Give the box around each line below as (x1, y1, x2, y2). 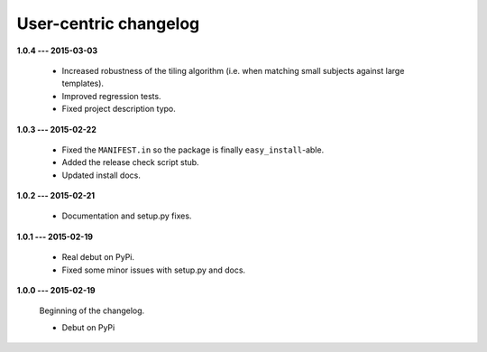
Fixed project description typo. (61, 104, 176, 115)
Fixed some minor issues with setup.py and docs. (61, 264, 246, 275)
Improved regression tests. (61, 90, 161, 101)
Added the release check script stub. (61, 157, 199, 168)
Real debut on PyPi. (61, 252, 135, 263)
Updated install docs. (61, 170, 142, 181)
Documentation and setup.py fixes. (61, 210, 192, 221)
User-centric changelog (16, 14, 200, 33)
